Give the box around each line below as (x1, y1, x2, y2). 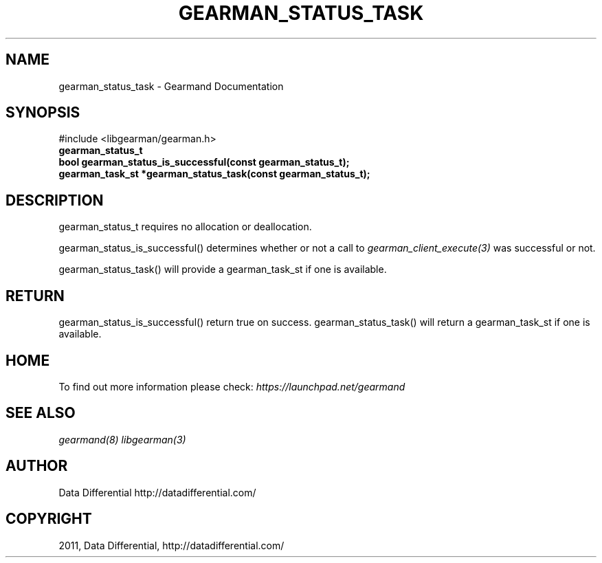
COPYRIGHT (5, 510, 92, 528)
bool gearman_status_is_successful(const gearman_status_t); (58, 156, 350, 168)
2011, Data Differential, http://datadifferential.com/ (58, 539, 285, 551)
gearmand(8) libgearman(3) (58, 433, 186, 445)
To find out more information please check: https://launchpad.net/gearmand (58, 380, 405, 393)
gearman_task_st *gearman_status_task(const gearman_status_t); (58, 168, 370, 180)
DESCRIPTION (5, 191, 104, 209)
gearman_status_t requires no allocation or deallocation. (58, 221, 312, 233)
